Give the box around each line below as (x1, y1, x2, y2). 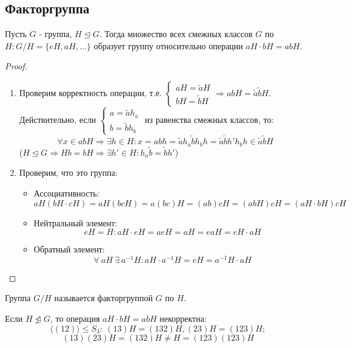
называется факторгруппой (54, 291, 153, 304)
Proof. (5, 60, 27, 72)
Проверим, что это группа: (19, 166, 118, 179)
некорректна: (159, 312, 207, 325)
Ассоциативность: (33, 186, 100, 199)
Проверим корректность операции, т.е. (19, 86, 162, 99)
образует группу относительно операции (94, 39, 243, 52)
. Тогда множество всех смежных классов (99, 27, 253, 40)
